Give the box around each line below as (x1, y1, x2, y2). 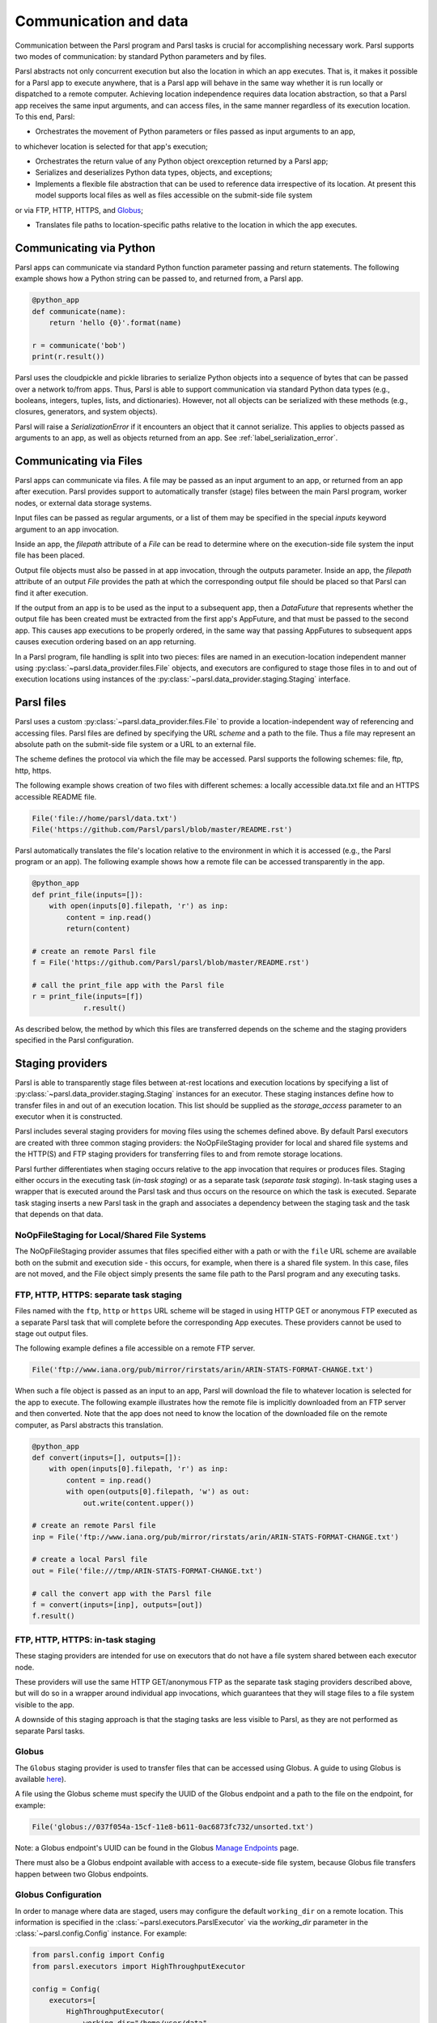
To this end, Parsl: (15, 112, 75, 121)
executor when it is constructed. (15, 1112, 123, 1122)
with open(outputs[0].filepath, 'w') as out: (66, 1487, 250, 1496)
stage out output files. (15, 1329, 88, 1338)
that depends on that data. (15, 1210, 104, 1219)
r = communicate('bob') (32, 341, 127, 350)
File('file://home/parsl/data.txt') (32, 813, 178, 823)
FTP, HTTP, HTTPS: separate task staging (15, 1289, 182, 1300)
